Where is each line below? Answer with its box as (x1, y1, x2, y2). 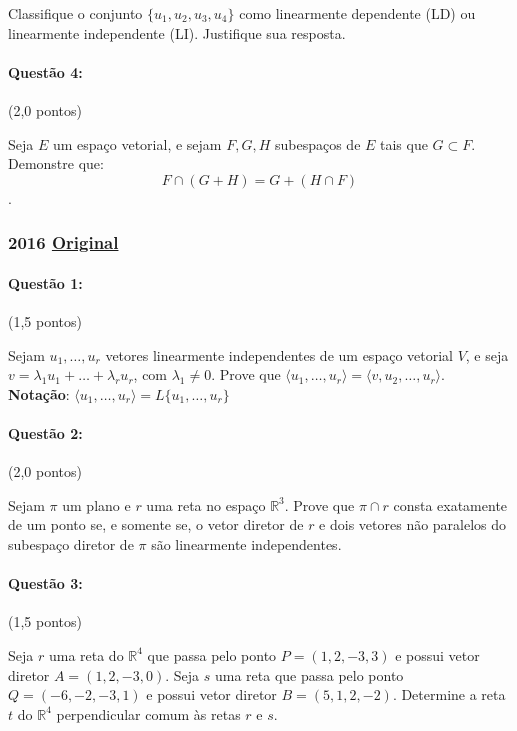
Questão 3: (8, 573, 83, 594)
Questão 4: (8, 61, 83, 82)
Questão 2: (8, 422, 83, 443)
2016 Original (8, 230, 119, 255)
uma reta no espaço (146, 494, 266, 515)
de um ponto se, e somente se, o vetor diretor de (8, 514, 304, 535)
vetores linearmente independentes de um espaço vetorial (105, 344, 453, 365)
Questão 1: (8, 272, 83, 293)
